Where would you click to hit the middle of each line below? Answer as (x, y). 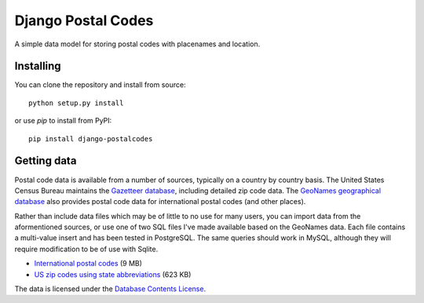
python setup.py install (76, 103)
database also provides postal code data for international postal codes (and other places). (160, 202)
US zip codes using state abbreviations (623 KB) (113, 274)
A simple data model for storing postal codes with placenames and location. (137, 44)
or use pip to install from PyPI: (63, 121)
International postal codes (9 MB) (88, 264)
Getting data (46, 161)
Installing (38, 66)
